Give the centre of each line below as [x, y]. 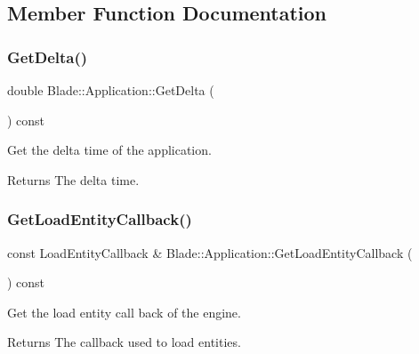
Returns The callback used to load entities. [124, 342]
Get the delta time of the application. [109, 150]
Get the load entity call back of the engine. [124, 312]
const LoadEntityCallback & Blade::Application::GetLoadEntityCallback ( [210, 252]
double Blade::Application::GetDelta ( [111, 90]
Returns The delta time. [73, 179]
